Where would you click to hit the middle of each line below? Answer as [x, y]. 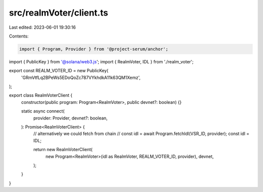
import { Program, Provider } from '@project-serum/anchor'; [94, 49]
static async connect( [43, 111]
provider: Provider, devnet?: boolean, [71, 118]
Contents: [19, 36]
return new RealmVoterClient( [63, 150]
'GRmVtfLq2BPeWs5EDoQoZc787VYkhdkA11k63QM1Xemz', [81, 77]
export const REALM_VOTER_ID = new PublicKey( [59, 71]
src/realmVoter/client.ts [58, 13]
